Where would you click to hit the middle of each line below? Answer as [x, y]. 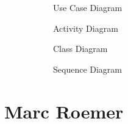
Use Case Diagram [88, 7]
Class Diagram [80, 49]
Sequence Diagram [88, 69]
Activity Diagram [86, 28]
